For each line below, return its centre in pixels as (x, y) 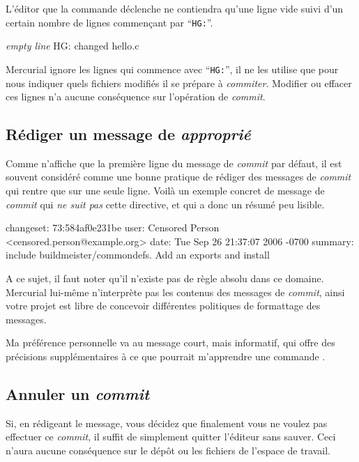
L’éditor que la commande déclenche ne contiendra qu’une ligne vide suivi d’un (175, 8)
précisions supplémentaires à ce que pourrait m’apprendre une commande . (166, 356)
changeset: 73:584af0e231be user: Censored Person (113, 228)
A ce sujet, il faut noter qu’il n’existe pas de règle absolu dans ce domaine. (165, 278)
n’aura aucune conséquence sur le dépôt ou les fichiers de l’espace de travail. (168, 450)
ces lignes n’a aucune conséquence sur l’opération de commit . (136, 97)
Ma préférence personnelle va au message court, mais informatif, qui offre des (170, 342)
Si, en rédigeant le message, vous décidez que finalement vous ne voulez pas (167, 423)
